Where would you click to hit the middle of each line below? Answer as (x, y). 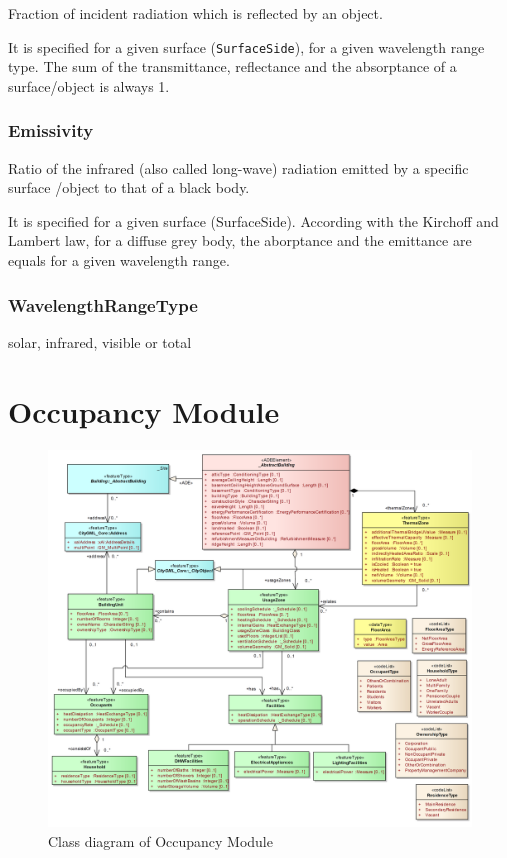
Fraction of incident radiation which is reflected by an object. (195, 13)
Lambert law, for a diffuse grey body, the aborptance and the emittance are (240, 240)
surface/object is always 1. (89, 85)
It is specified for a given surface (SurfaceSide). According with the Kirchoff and (253, 220)
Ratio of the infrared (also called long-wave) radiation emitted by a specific (238, 167)
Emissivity (51, 130)
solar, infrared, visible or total (100, 341)
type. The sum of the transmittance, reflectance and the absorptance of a (232, 66)
